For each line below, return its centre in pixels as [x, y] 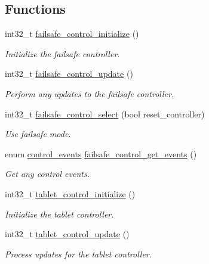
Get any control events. [47, 174]
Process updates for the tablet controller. [79, 254]
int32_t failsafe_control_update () [69, 74]
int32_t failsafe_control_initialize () [72, 34]
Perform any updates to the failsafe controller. [90, 93]
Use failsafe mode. [38, 134]
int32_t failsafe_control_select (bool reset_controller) [105, 114]
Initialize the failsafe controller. [62, 53]
